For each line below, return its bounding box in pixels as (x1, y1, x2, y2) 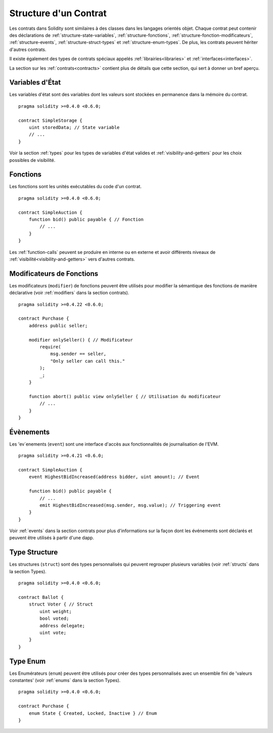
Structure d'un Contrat (9, 8, 107, 19)
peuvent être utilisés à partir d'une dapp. (9, 535, 95, 541)
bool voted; (39, 616, 69, 622)
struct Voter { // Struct (28, 601, 94, 607)
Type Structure (9, 548, 58, 556)
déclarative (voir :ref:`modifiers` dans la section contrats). (9, 290, 129, 296)
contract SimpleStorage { (18, 117, 83, 123)
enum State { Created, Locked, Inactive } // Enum (28, 710, 157, 716)
